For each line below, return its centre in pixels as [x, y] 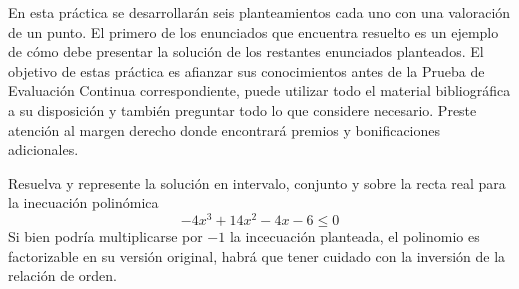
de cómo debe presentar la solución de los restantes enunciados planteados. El [246, 51]
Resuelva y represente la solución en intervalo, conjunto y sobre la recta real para [257, 182]
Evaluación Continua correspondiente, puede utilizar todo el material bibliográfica [259, 90]
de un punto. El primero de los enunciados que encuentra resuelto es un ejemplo [253, 31]
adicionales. [43, 149]
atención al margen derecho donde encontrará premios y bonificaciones [224, 129]
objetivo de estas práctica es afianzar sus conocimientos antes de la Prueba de [246, 70]
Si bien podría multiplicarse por [105, 236]
